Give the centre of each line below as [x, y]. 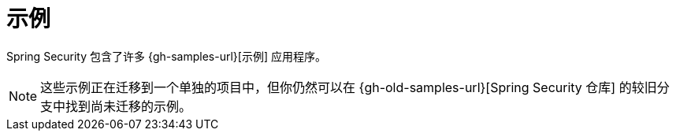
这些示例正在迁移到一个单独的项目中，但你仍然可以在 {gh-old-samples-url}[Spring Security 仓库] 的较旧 [349, 87]
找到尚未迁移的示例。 [129, 106]
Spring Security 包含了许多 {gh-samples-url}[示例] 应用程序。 [166, 56]
